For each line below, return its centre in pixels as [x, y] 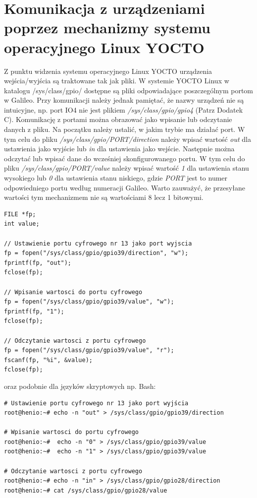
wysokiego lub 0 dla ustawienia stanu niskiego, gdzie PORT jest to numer [116, 178]
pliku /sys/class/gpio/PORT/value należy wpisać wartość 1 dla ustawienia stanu [127, 168]
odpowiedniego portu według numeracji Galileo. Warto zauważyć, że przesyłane [125, 187]
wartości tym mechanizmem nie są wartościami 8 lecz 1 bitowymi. [104, 197]
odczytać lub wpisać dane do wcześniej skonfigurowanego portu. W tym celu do [125, 158]
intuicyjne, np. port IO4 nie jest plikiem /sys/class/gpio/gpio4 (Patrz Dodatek [124, 109]
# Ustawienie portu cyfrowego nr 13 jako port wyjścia [96, 403]
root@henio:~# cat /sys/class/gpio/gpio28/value [86, 490]
